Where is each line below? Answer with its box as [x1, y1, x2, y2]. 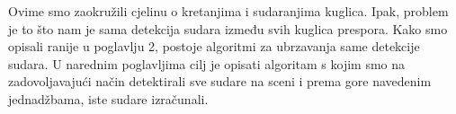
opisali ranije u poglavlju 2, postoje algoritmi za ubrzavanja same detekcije [8, 37, 420, 56]
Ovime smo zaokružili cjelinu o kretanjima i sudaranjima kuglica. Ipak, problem [8, 2, 449, 20]
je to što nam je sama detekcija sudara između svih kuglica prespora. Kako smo [8, 19, 448, 38]
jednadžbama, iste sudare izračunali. [8, 89, 209, 108]
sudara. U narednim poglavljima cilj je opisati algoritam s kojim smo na [8, 54, 406, 73]
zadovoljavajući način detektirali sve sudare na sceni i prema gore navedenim [8, 72, 432, 91]
